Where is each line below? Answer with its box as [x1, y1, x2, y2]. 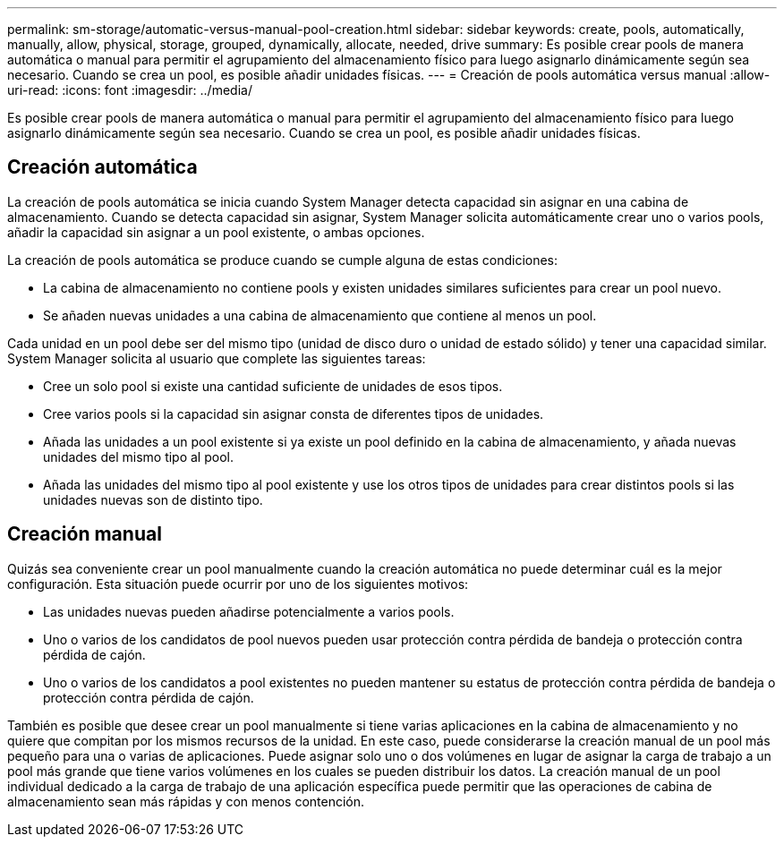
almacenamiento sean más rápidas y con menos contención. [7, 793, 365, 809]
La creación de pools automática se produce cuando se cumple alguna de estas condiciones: [7, 251, 558, 268]
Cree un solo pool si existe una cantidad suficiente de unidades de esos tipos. [43, 378, 503, 394]
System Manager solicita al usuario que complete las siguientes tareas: [7, 350, 426, 366]
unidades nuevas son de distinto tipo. [43, 491, 263, 507]
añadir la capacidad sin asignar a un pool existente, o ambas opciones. [7, 224, 425, 240]
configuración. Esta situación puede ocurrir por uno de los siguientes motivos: [7, 575, 469, 592]
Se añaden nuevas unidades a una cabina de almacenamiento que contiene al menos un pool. [43, 307, 597, 323]
